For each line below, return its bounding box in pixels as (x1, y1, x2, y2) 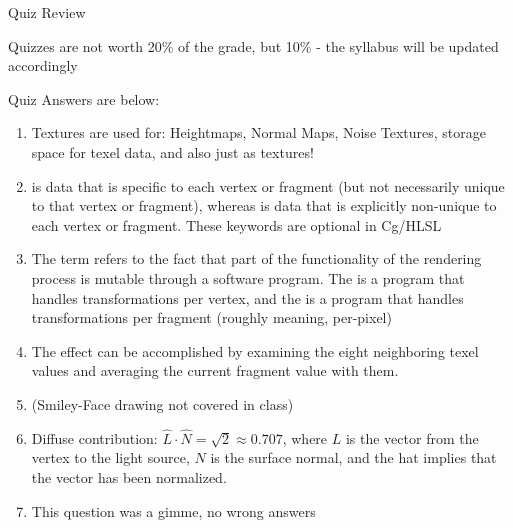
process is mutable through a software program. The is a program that (31, 267, 465, 288)
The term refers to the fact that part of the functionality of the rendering (31, 248, 482, 269)
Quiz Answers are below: (8, 88, 160, 109)
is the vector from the (345, 427, 479, 448)
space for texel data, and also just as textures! (31, 141, 314, 162)
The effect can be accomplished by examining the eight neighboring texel (31, 340, 479, 361)
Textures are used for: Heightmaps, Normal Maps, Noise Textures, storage (31, 122, 486, 143)
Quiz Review (8, 2, 86, 22)
